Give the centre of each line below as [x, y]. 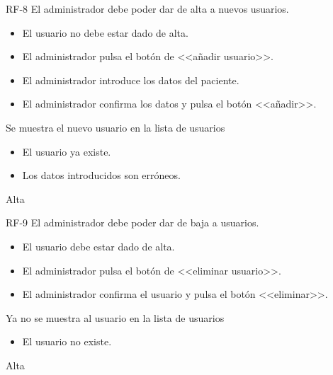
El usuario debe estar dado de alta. [98, 246]
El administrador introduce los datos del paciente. [131, 80]
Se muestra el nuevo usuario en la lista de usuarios [115, 127]
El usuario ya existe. [67, 151]
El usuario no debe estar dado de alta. [105, 32]
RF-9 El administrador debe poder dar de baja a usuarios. [132, 223]
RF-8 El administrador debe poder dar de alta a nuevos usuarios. [147, 8]
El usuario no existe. [67, 341]
